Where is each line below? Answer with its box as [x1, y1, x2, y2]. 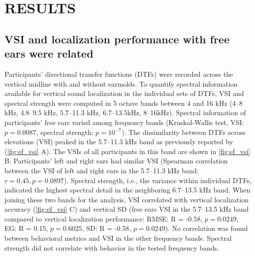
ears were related [4, 46, 94, 61]
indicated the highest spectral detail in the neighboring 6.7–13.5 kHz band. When [4, 185, 251, 195]
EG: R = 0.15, [4, 223, 48, 233]
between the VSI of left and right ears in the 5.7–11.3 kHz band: [4, 165, 199, 175]
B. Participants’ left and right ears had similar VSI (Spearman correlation [4, 156, 228, 166]
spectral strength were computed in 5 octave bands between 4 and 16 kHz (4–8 [4, 97, 243, 108]
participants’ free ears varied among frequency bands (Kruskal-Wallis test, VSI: [4, 117, 244, 127]
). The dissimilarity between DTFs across [122, 127, 246, 137]
